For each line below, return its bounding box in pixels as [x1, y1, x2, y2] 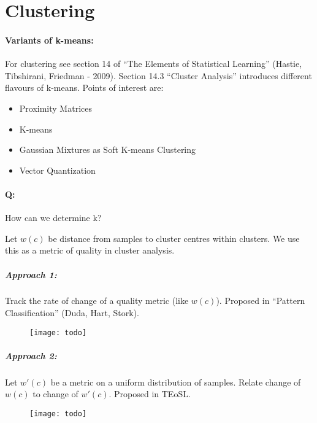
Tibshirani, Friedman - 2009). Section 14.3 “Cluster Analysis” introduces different [5, 69, 312, 82]
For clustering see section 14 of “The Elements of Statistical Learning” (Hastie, [5, 57, 302, 70]
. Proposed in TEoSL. [109, 387, 191, 400]
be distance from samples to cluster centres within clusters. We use [48, 231, 300, 244]
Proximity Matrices [19, 101, 92, 114]
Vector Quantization [19, 163, 96, 176]
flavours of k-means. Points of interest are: [5, 81, 164, 94]
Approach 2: [5, 349, 57, 362]
